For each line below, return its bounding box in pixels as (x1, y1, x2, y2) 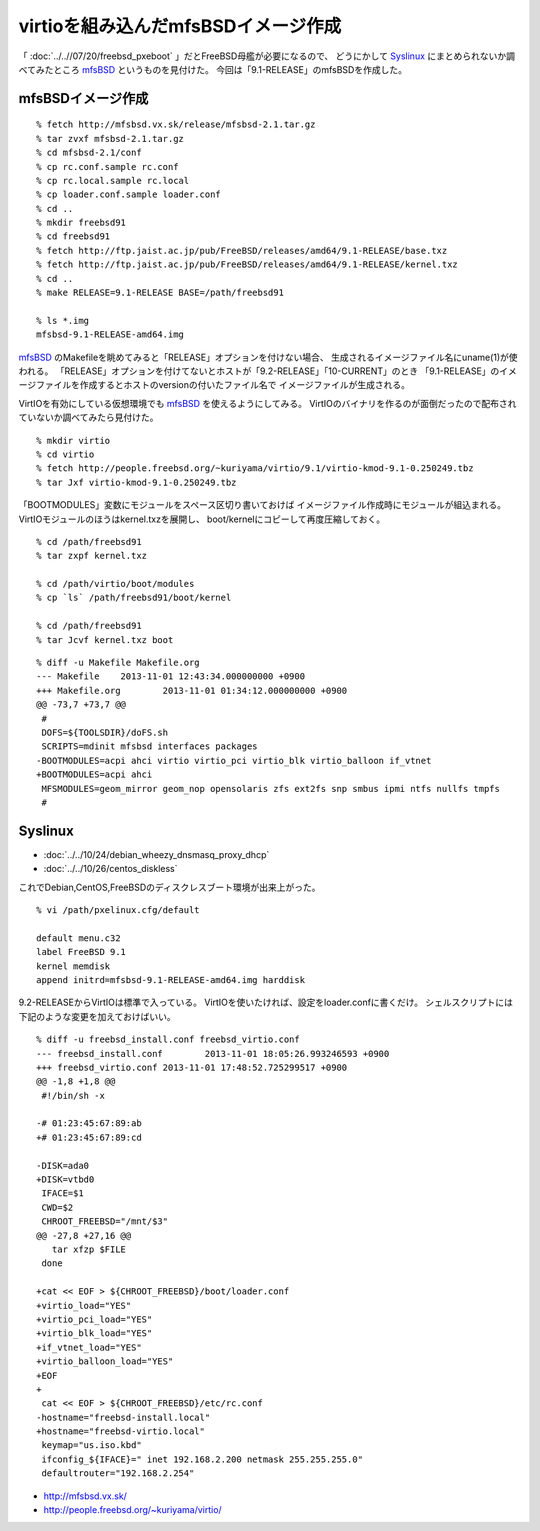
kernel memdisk (36, 960, 111, 972)
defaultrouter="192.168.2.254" (41, 1468, 195, 1479)
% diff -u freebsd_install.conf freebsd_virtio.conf (36, 1034, 300, 1045)
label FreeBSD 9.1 (36, 946, 127, 958)
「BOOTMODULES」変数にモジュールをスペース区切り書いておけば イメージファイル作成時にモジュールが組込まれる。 (18, 499, 507, 511)
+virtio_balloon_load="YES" (36, 1356, 174, 1367)
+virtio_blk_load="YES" (36, 1328, 153, 1339)
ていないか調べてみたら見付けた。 (18, 411, 159, 424)
